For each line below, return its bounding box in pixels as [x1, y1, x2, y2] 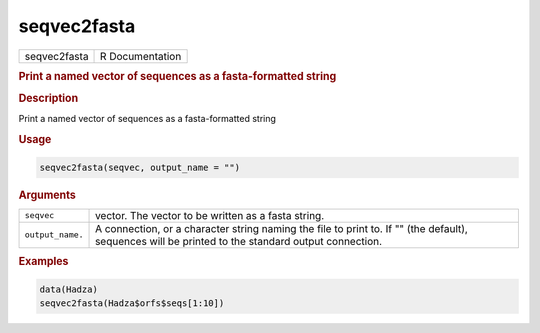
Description [18, 91, 79, 105]
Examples [18, 255, 69, 269]
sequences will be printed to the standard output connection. [95, 234, 383, 248]
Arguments [18, 188, 77, 202]
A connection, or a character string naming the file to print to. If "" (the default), [95, 221, 469, 235]
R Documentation [100, 49, 182, 63]
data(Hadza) [39, 283, 99, 295]
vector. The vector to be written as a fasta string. [95, 208, 325, 222]
